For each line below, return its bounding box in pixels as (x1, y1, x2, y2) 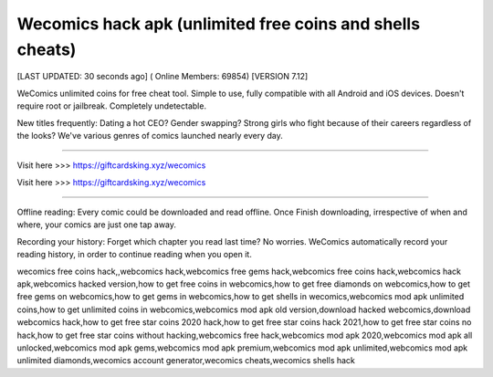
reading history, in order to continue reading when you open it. (16, 249, 253, 260)
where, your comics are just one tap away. (16, 219, 177, 230)
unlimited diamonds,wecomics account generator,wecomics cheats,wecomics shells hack (16, 355, 356, 366)
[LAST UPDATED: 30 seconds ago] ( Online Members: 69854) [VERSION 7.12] (16, 71, 309, 82)
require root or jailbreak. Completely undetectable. (16, 100, 207, 111)
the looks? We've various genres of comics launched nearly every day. (16, 130, 283, 141)
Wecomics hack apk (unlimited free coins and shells (16, 14, 420, 34)
